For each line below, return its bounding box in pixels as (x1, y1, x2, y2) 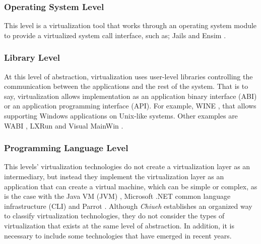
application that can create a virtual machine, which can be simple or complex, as (4, 181, 257, 191)
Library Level (4, 51, 60, 64)
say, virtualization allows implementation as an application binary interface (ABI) (4, 90, 257, 101)
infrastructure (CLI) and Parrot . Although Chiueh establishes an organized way (4, 200, 252, 211)
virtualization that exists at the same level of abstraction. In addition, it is (4, 220, 235, 230)
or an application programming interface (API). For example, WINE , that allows (4, 100, 256, 111)
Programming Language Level (4, 142, 128, 154)
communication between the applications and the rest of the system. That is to (4, 81, 248, 91)
